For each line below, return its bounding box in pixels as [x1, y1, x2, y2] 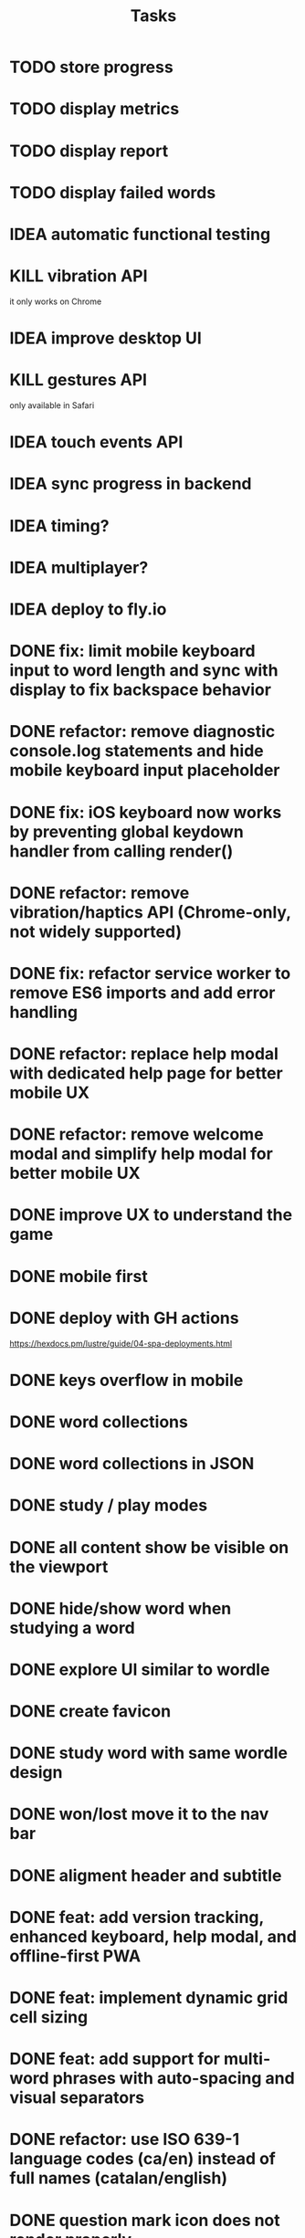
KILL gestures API [9, 370, 148, 391]
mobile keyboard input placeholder [9, 760, 280, 781]
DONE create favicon [9, 1701, 172, 1722]
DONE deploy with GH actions [9, 1308, 239, 1329]
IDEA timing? [9, 515, 110, 536]
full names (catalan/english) [9, 2168, 228, 2189]
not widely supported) [9, 921, 183, 941]
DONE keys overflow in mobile [9, 1370, 244, 1391]
